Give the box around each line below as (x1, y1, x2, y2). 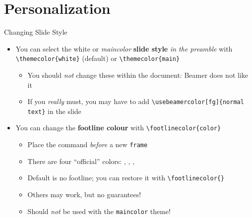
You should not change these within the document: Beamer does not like (27, 69, 248, 80)
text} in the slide (27, 106, 81, 116)
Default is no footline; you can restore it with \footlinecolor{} (27, 172, 225, 183)
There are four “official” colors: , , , (27, 156, 134, 166)
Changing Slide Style (4, 27, 67, 37)
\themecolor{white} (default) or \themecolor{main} (15, 53, 180, 63)
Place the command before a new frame (27, 139, 148, 150)
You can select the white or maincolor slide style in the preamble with (15, 43, 233, 54)
